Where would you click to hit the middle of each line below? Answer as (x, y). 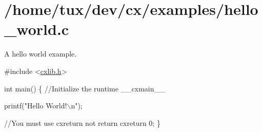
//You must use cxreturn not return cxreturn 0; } (82, 122)
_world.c (37, 29)
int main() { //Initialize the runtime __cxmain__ (85, 88)
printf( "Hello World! (36, 106)
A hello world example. (41, 54)
